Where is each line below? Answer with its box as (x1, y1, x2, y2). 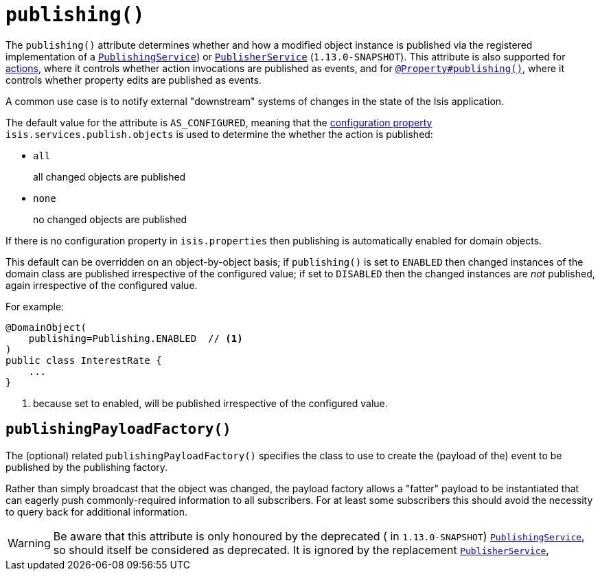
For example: (5, 300, 65, 312)
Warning (8, 535, 51, 550)
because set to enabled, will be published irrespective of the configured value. (33, 397, 388, 409)
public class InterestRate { (5, 354, 162, 366)
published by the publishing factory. (5, 461, 168, 473)
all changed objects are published (33, 170, 186, 183)
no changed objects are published (33, 213, 187, 225)
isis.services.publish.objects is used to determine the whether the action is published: (5, 128, 433, 140)
